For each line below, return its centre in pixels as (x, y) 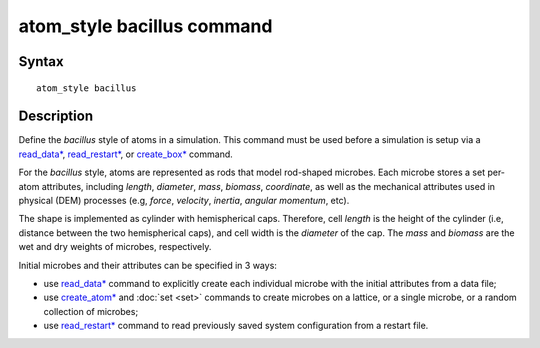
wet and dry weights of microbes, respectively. (115, 247)
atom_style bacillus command (145, 26)
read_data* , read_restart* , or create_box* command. (126, 154)
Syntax (41, 61)
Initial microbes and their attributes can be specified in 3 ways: (147, 265)
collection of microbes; (91, 311)
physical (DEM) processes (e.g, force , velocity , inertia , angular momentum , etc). (184, 201)
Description (56, 116)
